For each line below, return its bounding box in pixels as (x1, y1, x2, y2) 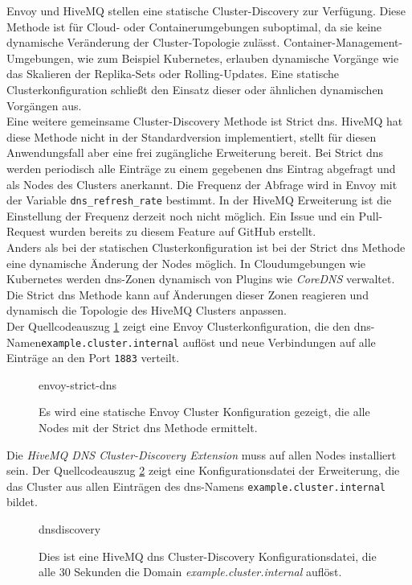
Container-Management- (284, 34, 403, 51)
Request (6, 223, 46, 240)
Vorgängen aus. (6, 97, 82, 113)
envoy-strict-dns (39, 376, 117, 393)
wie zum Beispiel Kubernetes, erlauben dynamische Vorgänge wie (77, 49, 399, 66)
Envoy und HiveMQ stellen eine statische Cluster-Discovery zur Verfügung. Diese (6, 2, 406, 19)
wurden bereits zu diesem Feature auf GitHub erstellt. (49, 223, 316, 240)
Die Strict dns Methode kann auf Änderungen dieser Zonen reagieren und (6, 286, 369, 303)
